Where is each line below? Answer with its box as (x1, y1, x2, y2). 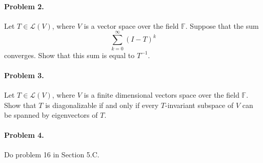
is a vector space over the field (84, 20, 179, 31)
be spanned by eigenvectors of (4, 110, 98, 120)
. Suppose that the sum (185, 20, 259, 31)
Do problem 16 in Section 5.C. (4, 149, 99, 160)
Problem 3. (4, 69, 44, 80)
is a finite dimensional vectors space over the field (84, 89, 239, 100)
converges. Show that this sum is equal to (4, 49, 135, 60)
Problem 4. (4, 130, 44, 140)
